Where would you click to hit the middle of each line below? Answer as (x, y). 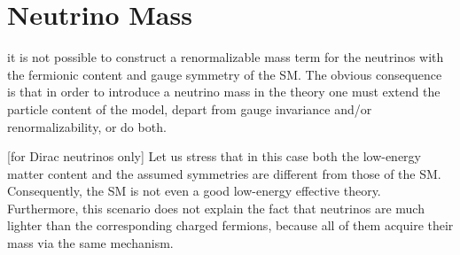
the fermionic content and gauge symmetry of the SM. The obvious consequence (225, 74)
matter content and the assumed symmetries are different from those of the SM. (224, 173)
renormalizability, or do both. (87, 126)
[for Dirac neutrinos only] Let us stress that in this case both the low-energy (214, 156)
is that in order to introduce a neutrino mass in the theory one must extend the (224, 92)
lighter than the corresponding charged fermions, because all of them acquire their (230, 225)
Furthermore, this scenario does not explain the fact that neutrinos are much (216, 208)
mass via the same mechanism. (90, 243)
